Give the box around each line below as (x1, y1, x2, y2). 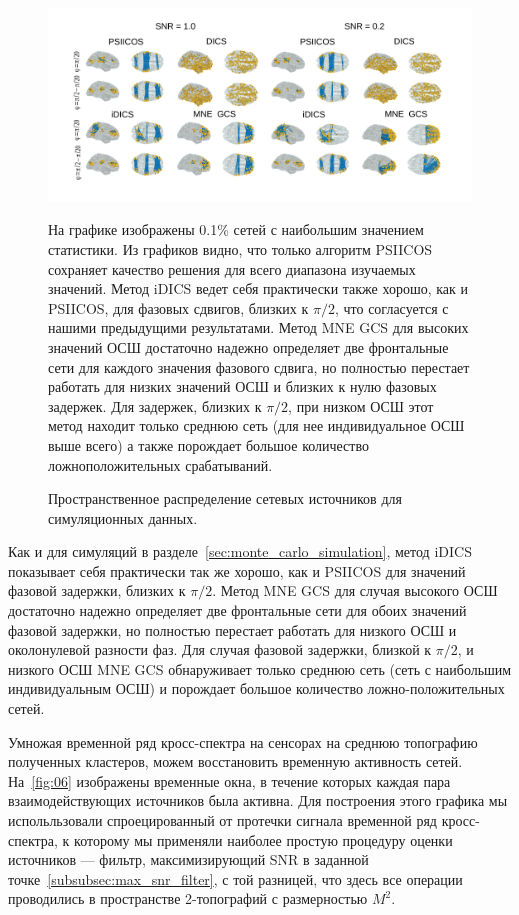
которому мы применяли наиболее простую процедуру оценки (74, 829, 453, 850)
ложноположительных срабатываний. (48, 454, 273, 475)
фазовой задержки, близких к (8, 580, 186, 601)
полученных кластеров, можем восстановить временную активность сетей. (8, 751, 463, 772)
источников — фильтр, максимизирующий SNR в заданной (8, 849, 369, 870)
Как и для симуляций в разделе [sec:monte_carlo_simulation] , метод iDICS (8, 541, 472, 562)
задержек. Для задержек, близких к (48, 395, 262, 416)
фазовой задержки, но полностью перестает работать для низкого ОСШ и (8, 619, 457, 640)
